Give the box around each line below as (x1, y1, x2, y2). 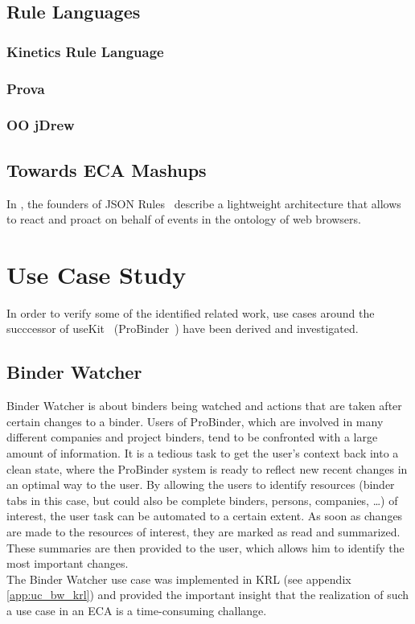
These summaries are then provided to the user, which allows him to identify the (6, 539, 405, 556)
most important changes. (6, 555, 129, 572)
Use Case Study (6, 257, 187, 290)
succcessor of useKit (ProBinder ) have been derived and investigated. (6, 320, 359, 337)
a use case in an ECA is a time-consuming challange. (6, 601, 267, 618)
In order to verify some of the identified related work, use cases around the (6, 304, 375, 321)
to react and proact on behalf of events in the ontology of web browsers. (6, 211, 361, 228)
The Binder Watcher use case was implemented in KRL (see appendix (6, 570, 351, 587)
